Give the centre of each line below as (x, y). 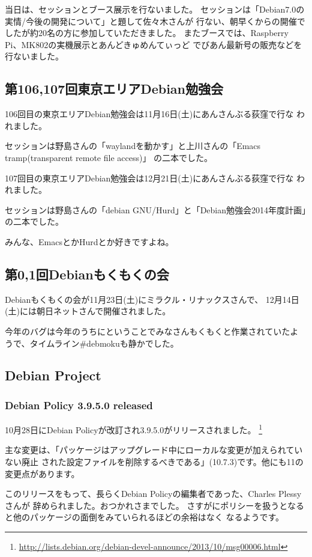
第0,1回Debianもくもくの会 (87, 274)
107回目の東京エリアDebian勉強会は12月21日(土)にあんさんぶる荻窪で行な (149, 178)
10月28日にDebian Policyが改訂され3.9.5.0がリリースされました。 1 (134, 429)
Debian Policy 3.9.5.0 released (79, 405)
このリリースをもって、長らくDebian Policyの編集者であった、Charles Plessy (153, 494)
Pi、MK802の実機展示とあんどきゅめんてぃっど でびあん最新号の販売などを (154, 44)
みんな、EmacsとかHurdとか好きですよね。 (89, 241)
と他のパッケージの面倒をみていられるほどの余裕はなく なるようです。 (144, 517)
